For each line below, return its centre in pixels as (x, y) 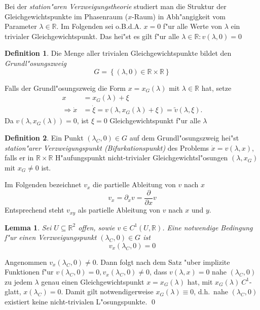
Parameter (21, 26)
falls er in (19, 158)
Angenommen (26, 262)
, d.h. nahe (211, 291)
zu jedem (18, 281)
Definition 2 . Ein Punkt (44, 138)
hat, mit (200, 281)
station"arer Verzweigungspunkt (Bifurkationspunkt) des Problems (107, 147)
